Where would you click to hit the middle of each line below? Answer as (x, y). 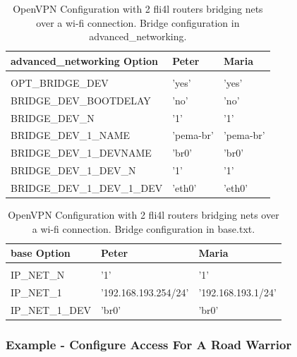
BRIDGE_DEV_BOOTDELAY (81, 100)
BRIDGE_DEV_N (53, 117)
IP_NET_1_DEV (51, 310)
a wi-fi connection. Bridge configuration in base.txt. (144, 228)
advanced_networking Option (84, 60)
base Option (41, 253)
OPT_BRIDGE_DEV (60, 82)
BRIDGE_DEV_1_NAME (71, 135)
